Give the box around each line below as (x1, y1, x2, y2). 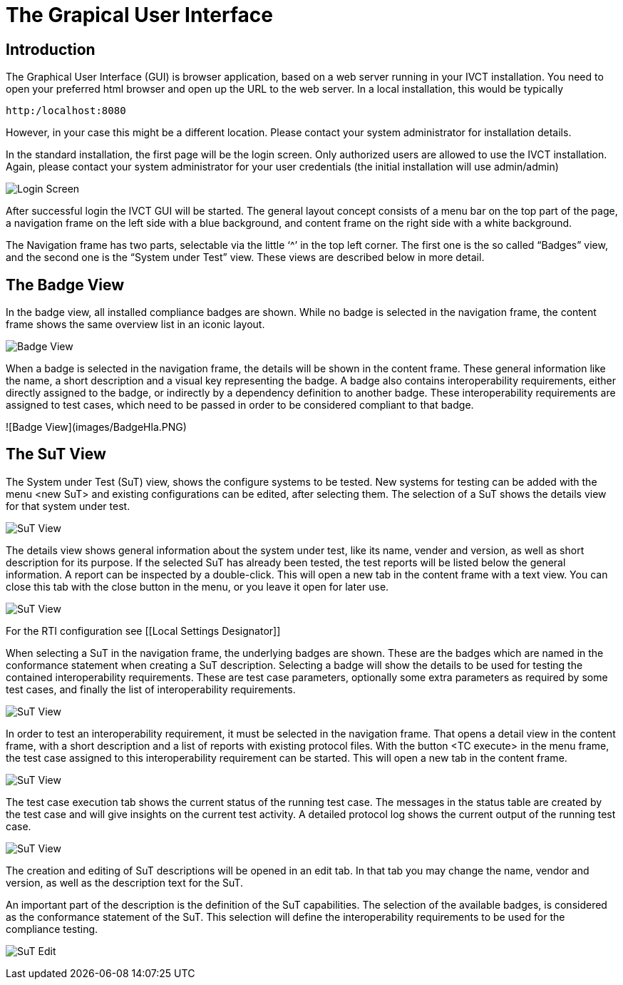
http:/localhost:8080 (6, 105, 126, 117)
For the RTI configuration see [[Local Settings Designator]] (6, 624, 281, 637)
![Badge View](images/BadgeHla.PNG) (6, 421, 187, 434)
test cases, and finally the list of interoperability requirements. (6, 683, 296, 695)
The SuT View (6, 445, 106, 464)
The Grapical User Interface (6, 3, 273, 27)
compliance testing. (6, 922, 98, 935)
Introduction (6, 40, 96, 58)
